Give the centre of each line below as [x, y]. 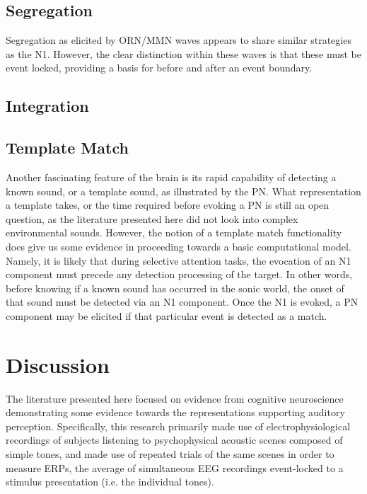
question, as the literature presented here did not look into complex [152, 218]
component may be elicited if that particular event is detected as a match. [167, 315]
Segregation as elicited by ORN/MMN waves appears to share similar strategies [179, 40]
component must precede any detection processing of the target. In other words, [179, 274]
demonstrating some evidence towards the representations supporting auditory [175, 412]
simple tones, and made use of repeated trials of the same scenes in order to [170, 454]
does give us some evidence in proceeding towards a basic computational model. [179, 246]
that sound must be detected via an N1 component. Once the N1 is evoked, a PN [182, 302]
